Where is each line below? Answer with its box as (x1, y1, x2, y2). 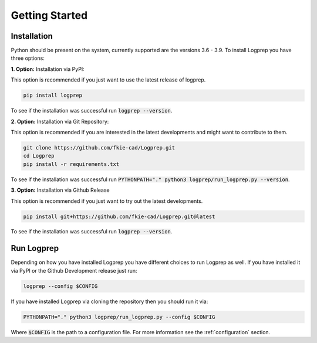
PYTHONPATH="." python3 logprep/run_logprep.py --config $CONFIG (23, 314, 215, 320)
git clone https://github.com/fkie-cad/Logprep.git (23, 144, 176, 151)
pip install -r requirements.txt (23, 161, 120, 167)
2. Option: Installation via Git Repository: (11, 118, 109, 125)
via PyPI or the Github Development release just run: (11, 267, 137, 274)
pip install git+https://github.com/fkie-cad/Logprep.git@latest (23, 213, 215, 220)
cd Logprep (23, 152, 55, 159)
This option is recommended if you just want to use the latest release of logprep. (11, 76, 206, 83)
